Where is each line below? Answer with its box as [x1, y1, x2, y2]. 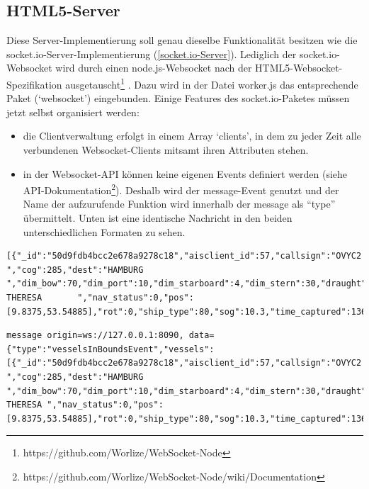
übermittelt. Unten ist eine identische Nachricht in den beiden [23, 210, 293, 225]
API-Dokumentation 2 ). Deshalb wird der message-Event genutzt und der [23, 181, 339, 197]
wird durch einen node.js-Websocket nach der [55, 60, 252, 75]
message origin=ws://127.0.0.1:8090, [6, 330, 184, 341]
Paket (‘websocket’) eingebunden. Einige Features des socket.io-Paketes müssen [6, 91, 350, 106]
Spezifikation [6, 77, 62, 91]
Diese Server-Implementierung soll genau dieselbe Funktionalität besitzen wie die [6, 33, 358, 47]
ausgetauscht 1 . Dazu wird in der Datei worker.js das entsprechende [65, 74, 358, 91]
